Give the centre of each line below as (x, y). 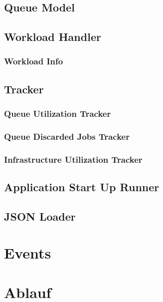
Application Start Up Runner (82, 187)
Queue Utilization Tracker (58, 114)
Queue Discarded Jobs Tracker (67, 136)
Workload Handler (53, 37)
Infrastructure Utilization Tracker (73, 159)
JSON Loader (40, 216)
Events (28, 253)
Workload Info (34, 61)
